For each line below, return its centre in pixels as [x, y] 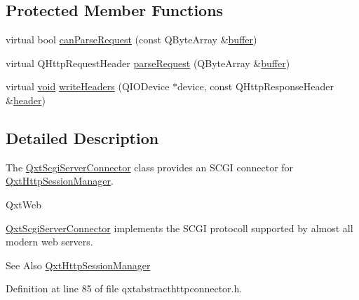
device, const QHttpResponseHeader [256, 86]
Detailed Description [82, 137]
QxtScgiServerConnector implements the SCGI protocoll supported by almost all [179, 228]
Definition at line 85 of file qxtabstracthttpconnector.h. [124, 288]
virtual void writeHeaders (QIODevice [88, 86]
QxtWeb [23, 204]
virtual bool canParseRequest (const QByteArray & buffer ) [131, 40]
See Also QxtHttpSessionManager [78, 265]
